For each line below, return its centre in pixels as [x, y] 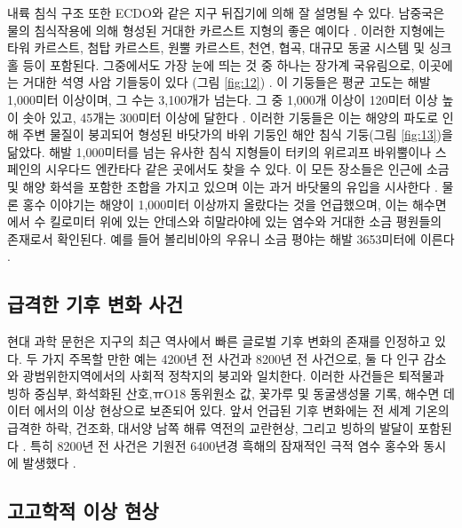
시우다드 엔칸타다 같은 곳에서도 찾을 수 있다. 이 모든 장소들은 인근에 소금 [247, 169]
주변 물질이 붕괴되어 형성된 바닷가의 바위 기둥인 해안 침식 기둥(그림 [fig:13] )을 [238, 134]
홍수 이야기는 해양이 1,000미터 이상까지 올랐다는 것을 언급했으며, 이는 [215, 204]
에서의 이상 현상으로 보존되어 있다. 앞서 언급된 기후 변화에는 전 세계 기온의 [242, 410]
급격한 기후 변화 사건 [96, 304]
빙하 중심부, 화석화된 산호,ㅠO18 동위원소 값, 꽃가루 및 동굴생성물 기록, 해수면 [223, 393]
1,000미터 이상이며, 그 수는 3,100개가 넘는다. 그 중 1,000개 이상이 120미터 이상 [223, 99]
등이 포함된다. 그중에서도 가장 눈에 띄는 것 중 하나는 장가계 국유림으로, [219, 64]
